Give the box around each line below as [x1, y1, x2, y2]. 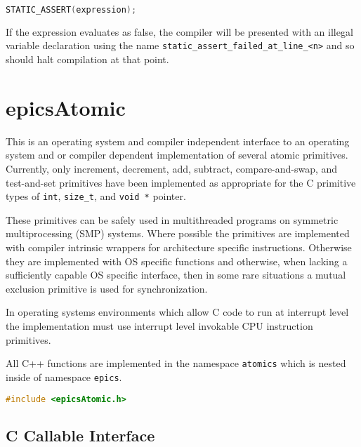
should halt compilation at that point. [6, 52, 169, 67]
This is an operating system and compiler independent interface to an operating [6, 133, 350, 148]
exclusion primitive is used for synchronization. [6, 281, 208, 295]
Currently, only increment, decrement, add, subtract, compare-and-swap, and [6, 161, 338, 176]
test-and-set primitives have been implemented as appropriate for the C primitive [6, 175, 356, 189]
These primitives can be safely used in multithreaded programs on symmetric [6, 212, 339, 227]
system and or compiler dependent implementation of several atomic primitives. [6, 147, 348, 162]
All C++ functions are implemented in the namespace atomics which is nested [6, 356, 346, 371]
